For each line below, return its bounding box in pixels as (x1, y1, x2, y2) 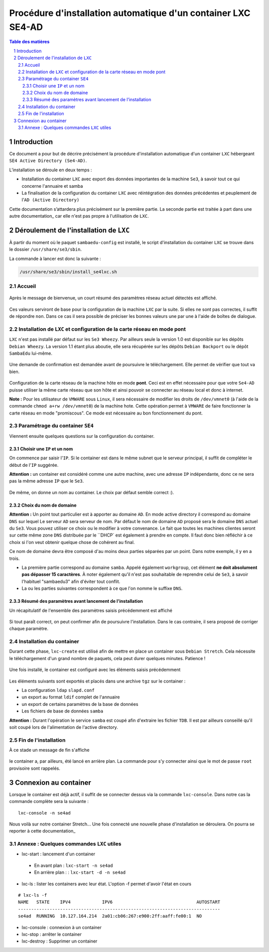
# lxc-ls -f (18, 892, 47, 898)
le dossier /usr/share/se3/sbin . (9, 247, 82, 253)
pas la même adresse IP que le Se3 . (9, 478, 84, 484)
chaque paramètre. (9, 626, 49, 632)
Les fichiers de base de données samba (21, 708, 104, 714)
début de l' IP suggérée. (9, 462, 59, 468)
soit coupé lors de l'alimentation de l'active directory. (9, 724, 118, 730)
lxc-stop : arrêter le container (21, 931, 82, 937)
